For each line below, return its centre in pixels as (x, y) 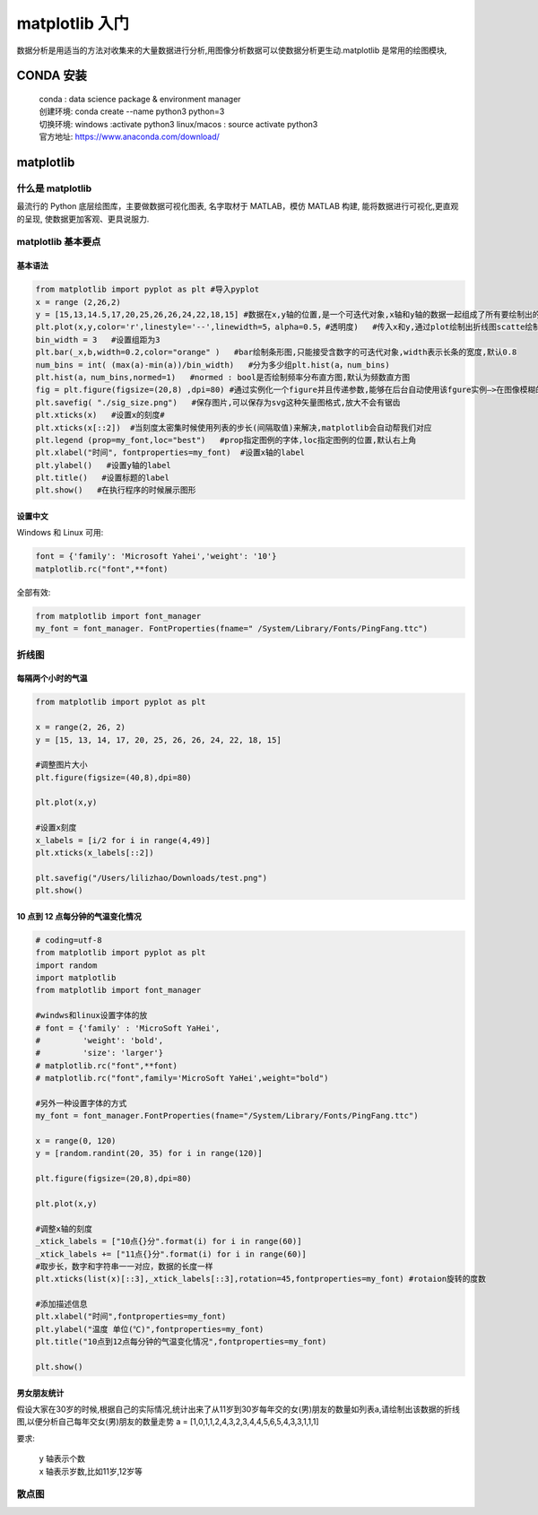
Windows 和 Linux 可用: (60, 533)
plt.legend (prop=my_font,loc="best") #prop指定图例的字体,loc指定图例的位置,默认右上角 (226, 440)
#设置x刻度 (56, 828)
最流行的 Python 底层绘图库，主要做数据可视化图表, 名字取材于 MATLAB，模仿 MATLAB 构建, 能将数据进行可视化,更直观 (238, 206)
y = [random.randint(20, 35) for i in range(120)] (149, 1154)
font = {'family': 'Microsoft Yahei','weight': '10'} (156, 557)
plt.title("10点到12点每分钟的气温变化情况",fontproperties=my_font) (181, 1342)
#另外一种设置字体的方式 (81, 1103)
